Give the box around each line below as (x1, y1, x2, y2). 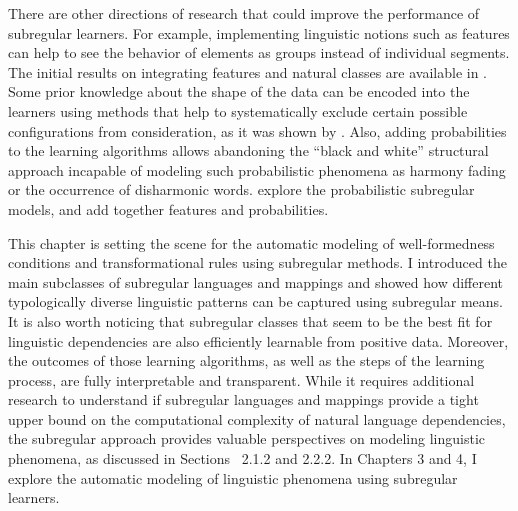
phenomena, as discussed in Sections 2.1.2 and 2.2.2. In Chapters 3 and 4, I (8, 448, 477, 469)
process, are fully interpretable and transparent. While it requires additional (8, 369, 475, 390)
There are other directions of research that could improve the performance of (8, 3, 480, 23)
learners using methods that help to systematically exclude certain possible (8, 100, 468, 121)
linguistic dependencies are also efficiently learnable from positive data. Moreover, (8, 330, 509, 351)
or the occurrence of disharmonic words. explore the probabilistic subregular (8, 179, 475, 200)
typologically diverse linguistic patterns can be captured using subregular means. (8, 291, 503, 312)
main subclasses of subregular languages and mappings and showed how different (8, 271, 504, 292)
